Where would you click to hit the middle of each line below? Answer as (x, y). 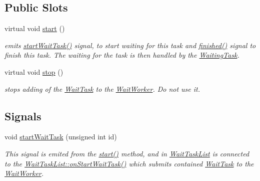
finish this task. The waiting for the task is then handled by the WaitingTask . (122, 55)
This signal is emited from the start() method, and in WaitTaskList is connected (127, 153)
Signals (23, 116)
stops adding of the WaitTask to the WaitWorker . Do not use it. (102, 88)
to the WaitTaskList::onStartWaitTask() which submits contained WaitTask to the (129, 163)
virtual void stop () (34, 71)
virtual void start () (35, 28)
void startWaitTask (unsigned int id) (61, 137)
